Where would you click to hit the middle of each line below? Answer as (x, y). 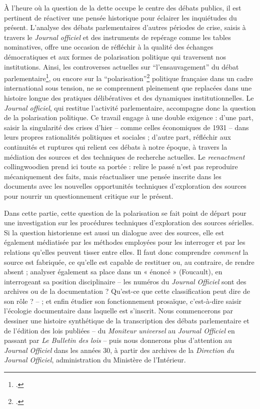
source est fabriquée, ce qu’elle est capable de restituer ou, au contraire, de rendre (129, 262)
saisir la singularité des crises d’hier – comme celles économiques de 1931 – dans (126, 127)
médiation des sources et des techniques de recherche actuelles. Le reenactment (124, 156)
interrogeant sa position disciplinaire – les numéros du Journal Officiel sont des (125, 281)
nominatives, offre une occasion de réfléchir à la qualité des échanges (109, 47)
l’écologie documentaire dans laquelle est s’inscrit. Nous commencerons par (118, 311)
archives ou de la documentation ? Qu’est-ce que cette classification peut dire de (127, 291)
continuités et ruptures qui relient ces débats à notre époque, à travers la (116, 146)
